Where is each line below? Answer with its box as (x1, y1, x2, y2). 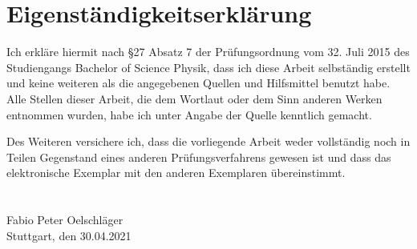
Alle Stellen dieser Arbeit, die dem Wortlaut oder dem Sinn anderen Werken (6, 90, 383, 106)
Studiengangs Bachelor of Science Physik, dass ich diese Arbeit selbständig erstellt (6, 58, 411, 75)
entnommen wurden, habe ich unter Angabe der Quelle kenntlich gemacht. (6, 106, 372, 122)
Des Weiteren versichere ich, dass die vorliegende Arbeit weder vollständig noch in (6, 133, 411, 150)
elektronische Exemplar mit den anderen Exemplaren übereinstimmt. (6, 164, 346, 181)
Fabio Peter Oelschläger (6, 211, 123, 228)
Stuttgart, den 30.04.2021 (6, 227, 132, 243)
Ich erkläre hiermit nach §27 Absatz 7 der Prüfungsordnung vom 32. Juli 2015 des (6, 43, 410, 60)
